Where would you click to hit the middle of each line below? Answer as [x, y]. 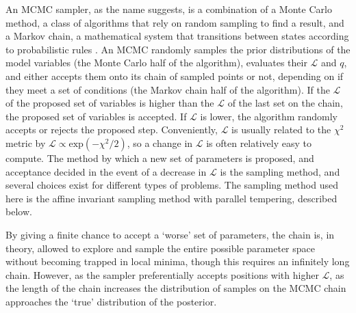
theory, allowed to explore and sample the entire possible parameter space [160, 248]
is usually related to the [281, 130]
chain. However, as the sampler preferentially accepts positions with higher [162, 274]
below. [19, 212]
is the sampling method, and [280, 171]
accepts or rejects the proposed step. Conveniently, [112, 130]
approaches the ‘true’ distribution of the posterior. [111, 301]
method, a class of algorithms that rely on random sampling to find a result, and [175, 22]
